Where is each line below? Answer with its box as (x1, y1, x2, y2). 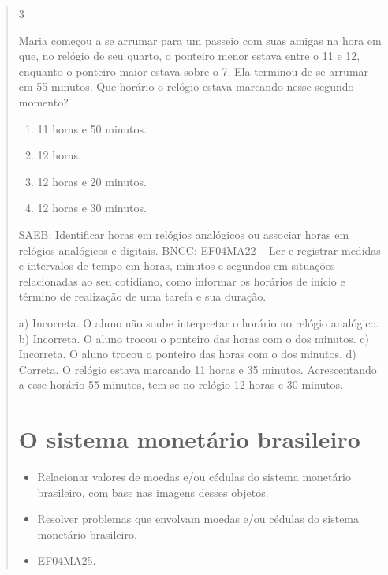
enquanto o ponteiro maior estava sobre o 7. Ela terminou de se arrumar (18, 62, 369, 79)
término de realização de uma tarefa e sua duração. (18, 288, 267, 304)
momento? (18, 93, 69, 110)
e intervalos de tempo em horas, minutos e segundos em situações (18, 257, 335, 274)
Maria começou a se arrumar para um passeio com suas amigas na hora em (18, 32, 382, 48)
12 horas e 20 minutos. (37, 173, 147, 189)
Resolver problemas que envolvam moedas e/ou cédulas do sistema (37, 510, 360, 527)
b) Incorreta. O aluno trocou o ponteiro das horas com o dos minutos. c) (18, 330, 370, 346)
